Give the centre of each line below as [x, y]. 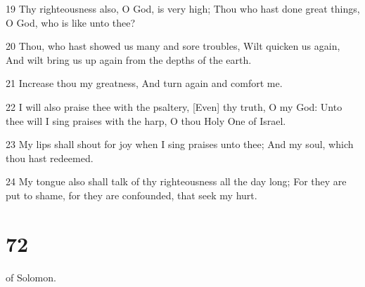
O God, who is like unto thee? [71, 22]
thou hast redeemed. [50, 158]
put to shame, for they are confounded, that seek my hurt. [132, 195]
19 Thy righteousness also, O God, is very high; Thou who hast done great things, [183, 8]
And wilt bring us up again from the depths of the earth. [129, 59]
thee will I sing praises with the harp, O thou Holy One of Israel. [146, 120]
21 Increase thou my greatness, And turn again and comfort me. [144, 83]
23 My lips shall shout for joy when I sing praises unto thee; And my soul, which [180, 144]
